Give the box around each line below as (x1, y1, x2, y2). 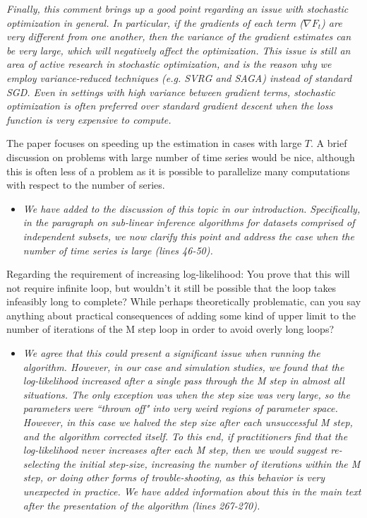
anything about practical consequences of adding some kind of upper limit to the (6, 307, 356, 322)
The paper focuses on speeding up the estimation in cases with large (6, 136, 302, 151)
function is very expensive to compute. (6, 112, 172, 126)
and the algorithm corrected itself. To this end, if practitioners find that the (23, 428, 348, 443)
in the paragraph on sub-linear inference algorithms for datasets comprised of (23, 215, 355, 230)
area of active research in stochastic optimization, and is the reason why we (6, 57, 332, 71)
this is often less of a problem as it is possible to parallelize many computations (6, 163, 350, 178)
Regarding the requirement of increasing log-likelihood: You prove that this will (6, 266, 350, 281)
